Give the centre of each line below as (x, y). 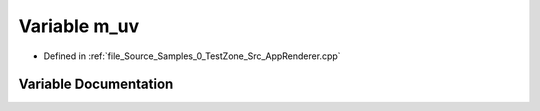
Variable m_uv (79, 26)
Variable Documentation (96, 84)
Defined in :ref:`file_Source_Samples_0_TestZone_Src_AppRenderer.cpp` (192, 56)
